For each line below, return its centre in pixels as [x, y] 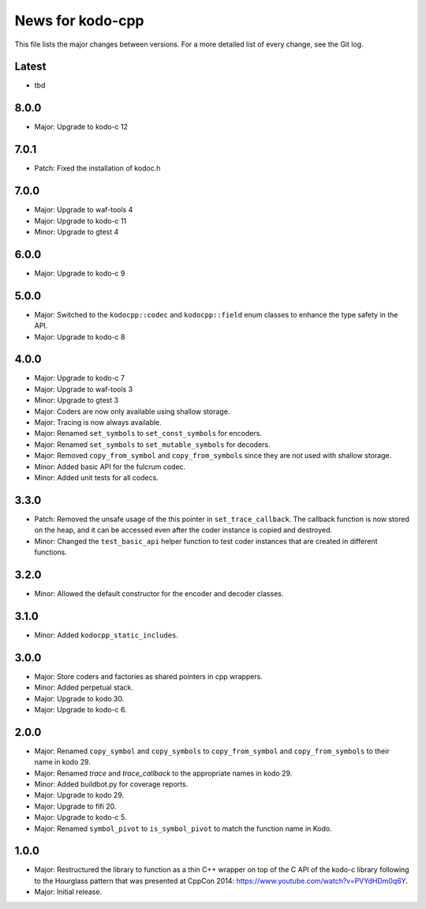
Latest [30, 67]
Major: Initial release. [68, 892]
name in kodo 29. [62, 762]
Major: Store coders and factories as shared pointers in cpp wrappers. [149, 676]
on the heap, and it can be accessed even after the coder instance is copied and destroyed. [183, 530]
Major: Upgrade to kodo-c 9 [80, 273]
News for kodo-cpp [79, 21]
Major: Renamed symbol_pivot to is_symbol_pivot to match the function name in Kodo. [183, 828]
